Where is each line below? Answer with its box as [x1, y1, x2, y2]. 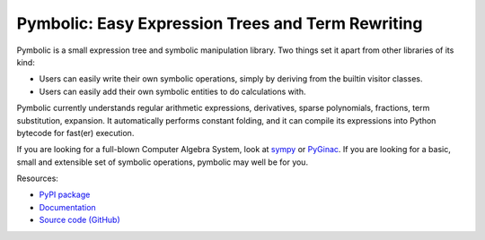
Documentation [39, 201, 96, 212]
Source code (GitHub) [39, 215, 120, 226]
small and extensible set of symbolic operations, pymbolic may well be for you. [16, 157, 309, 167]
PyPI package [39, 189, 91, 201]
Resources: [16, 173, 58, 184]
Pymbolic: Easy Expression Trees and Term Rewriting [16, 13, 423, 33]
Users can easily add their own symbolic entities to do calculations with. [39, 86, 306, 97]
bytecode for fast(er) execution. [16, 127, 135, 138]
